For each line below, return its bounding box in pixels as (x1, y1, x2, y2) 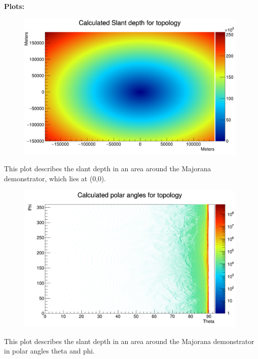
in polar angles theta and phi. (4, 346, 95, 356)
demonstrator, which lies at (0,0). (4, 173, 106, 184)
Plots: (4, 1, 24, 11)
